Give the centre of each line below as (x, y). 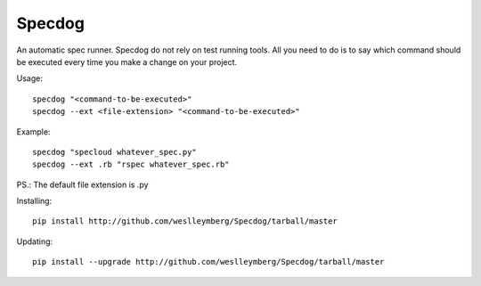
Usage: (30, 78)
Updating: (35, 241)
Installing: (34, 201)
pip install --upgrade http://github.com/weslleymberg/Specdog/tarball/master (208, 262)
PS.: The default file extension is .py (82, 184)
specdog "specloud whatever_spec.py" (115, 152)
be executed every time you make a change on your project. (127, 61)
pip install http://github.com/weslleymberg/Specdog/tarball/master (185, 221)
